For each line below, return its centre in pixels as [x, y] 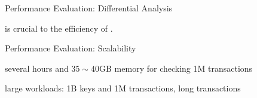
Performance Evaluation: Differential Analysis [89, 8]
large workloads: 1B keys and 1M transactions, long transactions [123, 88]
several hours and [37, 68]
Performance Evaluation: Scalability [71, 48]
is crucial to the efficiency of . [59, 28]
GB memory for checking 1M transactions [176, 68]
